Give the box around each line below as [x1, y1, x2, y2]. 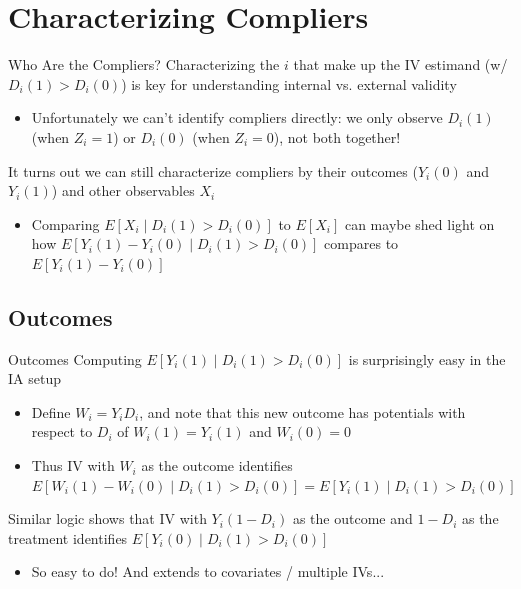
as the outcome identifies [141, 455, 293, 476]
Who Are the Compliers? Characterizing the [8, 54, 280, 75]
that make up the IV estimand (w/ [293, 54, 508, 75]
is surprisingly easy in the [348, 348, 506, 369]
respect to [31, 421, 93, 442]
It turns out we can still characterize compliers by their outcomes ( [8, 160, 418, 181]
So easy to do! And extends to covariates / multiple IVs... [31, 561, 385, 582]
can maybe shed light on [344, 213, 495, 234]
